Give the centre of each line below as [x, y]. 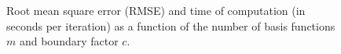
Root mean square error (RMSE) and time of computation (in [156, 10]
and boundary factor [69, 41]
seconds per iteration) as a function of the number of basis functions [171, 25]
